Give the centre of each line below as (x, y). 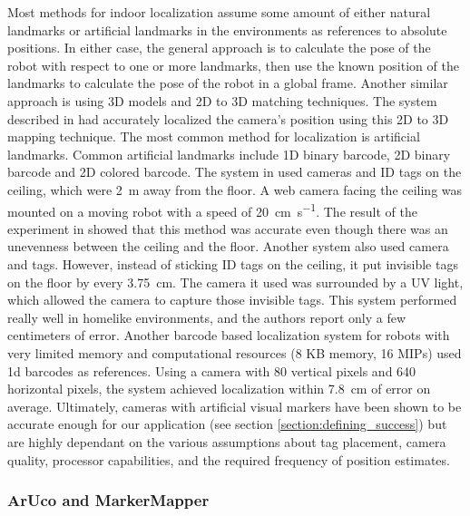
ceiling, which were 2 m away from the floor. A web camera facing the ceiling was (235, 189)
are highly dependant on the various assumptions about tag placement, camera (227, 441)
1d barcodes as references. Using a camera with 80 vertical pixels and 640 (212, 370)
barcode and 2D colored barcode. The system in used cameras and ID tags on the (235, 172)
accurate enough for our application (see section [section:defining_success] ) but (227, 424)
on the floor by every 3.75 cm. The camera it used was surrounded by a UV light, (235, 282)
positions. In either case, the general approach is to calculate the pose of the (219, 48)
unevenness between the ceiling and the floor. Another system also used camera (228, 246)
